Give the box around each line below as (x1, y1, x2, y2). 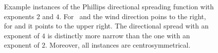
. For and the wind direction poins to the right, (59, 11, 206, 21)
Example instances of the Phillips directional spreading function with (4, 1, 214, 11)
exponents (4, 11, 35, 21)
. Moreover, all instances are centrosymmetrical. (45, 40, 191, 50)
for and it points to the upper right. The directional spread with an (4, 21, 209, 31)
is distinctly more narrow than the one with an (47, 30, 190, 40)
